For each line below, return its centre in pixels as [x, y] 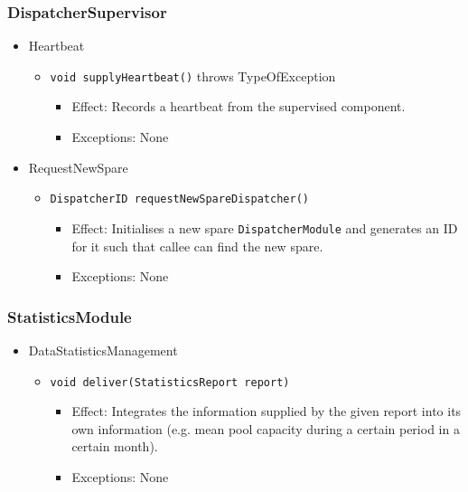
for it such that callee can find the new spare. [197, 246]
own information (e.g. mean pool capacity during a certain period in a [266, 428]
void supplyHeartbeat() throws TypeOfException [193, 76]
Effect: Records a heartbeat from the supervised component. [239, 106]
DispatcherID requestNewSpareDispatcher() [179, 199]
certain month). [115, 446]
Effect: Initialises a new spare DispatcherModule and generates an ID [265, 227]
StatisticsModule [70, 316]
